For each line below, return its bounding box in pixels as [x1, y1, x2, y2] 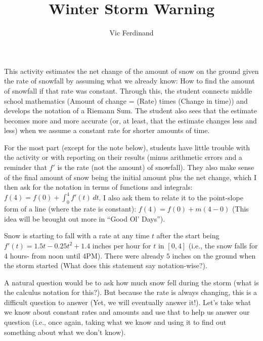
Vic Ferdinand [109, 27, 154, 38]
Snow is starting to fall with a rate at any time [4, 230, 150, 241]
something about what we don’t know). [4, 326, 126, 337]
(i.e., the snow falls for [188, 240, 258, 250]
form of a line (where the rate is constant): [4, 203, 137, 214]
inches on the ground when [172, 250, 256, 261]
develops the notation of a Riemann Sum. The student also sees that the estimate [4, 105, 257, 116]
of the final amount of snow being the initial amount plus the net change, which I [4, 172, 257, 182]
